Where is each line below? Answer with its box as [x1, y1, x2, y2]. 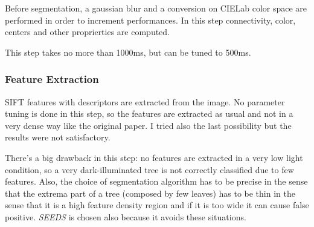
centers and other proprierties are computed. [5, 25, 170, 38]
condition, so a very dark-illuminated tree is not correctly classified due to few [5, 163, 294, 176]
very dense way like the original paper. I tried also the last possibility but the [5, 119, 292, 131]
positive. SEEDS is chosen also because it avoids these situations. [5, 210, 246, 223]
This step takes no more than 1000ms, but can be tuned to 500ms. [5, 45, 251, 58]
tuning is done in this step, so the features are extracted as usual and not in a [5, 107, 293, 120]
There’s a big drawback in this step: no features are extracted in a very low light [5, 151, 303, 163]
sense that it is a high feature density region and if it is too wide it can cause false [5, 199, 309, 211]
